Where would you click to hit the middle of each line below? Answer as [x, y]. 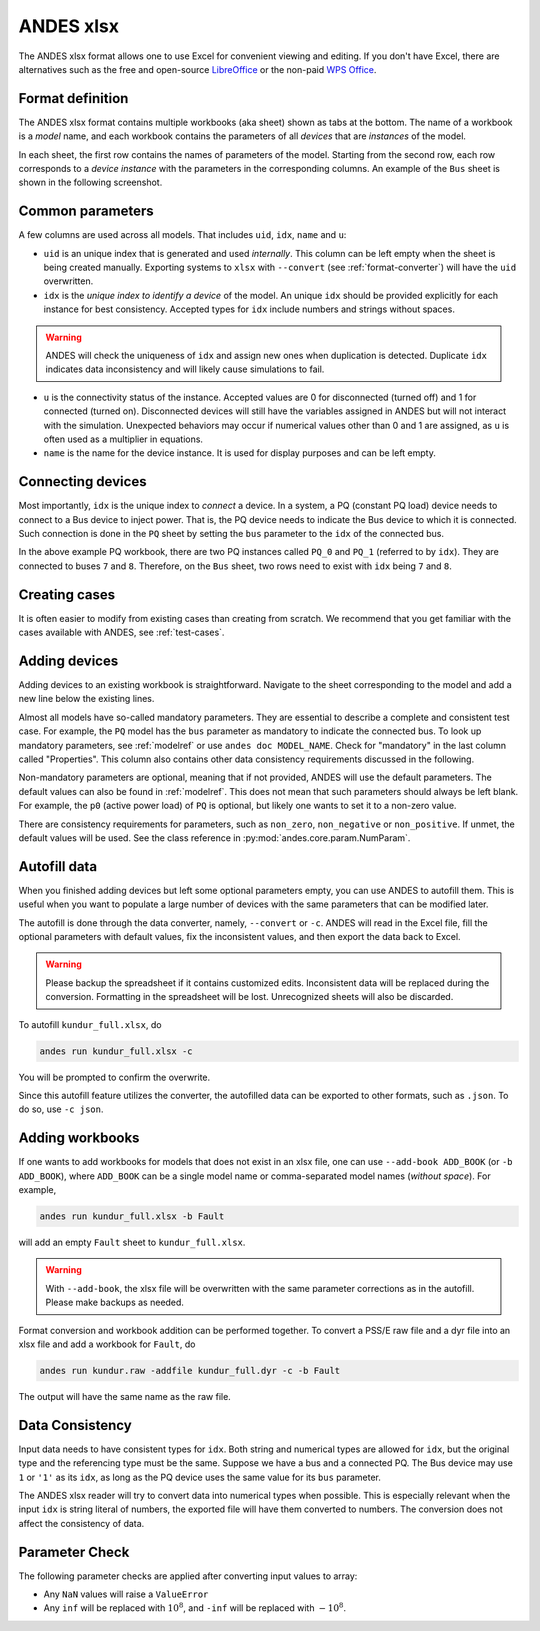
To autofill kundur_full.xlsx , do [90, 1024]
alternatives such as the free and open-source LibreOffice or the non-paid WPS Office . [197, 69]
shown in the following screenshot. [90, 182]
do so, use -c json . [61, 1109]
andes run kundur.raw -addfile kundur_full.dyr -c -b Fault [190, 1370]
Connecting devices [82, 481]
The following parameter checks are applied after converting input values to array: [188, 1576]
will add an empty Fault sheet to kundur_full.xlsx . [132, 1242]
